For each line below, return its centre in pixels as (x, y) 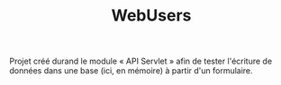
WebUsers (151, 16)
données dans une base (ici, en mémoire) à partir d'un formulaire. (131, 71)
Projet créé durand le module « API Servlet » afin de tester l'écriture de (141, 61)
